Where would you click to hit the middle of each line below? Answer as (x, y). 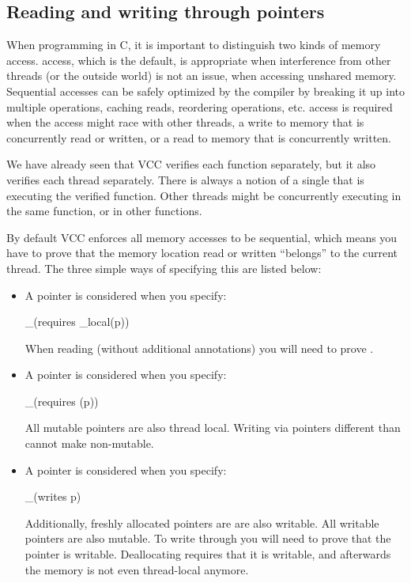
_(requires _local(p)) (77, 322)
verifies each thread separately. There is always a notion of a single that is (185, 179)
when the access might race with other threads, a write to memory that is (185, 122)
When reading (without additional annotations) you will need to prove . (199, 348)
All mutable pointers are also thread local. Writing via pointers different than (213, 428)
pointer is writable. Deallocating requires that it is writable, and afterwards (208, 554)
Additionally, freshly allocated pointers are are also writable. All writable (202, 522)
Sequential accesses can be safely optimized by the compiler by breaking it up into (205, 91)
